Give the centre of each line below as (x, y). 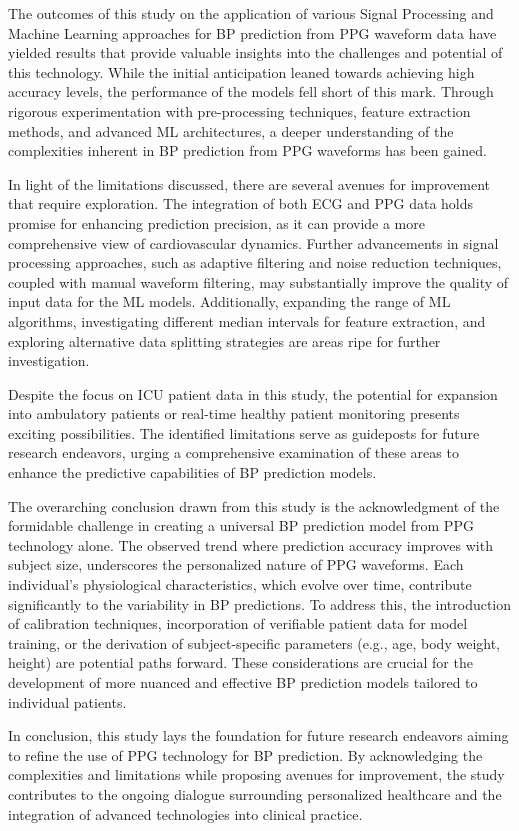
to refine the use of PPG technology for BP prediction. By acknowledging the (245, 754)
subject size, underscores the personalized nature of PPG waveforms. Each (236, 564)
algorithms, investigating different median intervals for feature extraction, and (247, 320)
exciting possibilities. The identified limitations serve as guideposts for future (244, 432)
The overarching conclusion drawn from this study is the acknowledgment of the (254, 505)
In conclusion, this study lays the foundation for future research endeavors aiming (258, 735)
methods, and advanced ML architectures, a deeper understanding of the (231, 130)
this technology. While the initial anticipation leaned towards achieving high (241, 71)
